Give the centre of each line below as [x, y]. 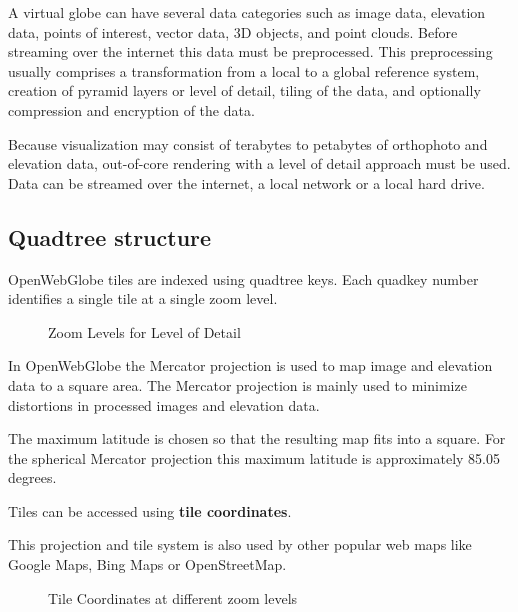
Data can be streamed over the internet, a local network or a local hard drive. [246, 182]
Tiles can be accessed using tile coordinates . [150, 510]
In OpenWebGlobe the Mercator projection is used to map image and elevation [250, 365]
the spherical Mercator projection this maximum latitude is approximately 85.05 [254, 457]
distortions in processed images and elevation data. [164, 404]
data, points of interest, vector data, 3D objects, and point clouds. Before [233, 31]
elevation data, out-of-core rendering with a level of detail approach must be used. [259, 163]
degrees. [32, 477]
